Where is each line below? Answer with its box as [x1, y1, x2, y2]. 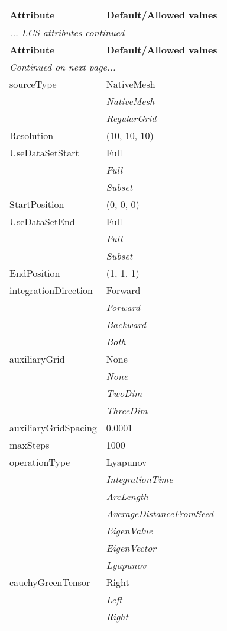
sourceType [9, 77, 57, 91]
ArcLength [106, 489, 148, 503]
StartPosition [9, 197, 64, 211]
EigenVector [106, 541, 157, 555]
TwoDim [106, 386, 142, 400]
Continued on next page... [9, 60, 116, 73]
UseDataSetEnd [9, 214, 75, 228]
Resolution [9, 129, 54, 142]
